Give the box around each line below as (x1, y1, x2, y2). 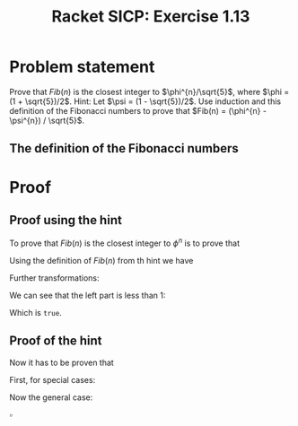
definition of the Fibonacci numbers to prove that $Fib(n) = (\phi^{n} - (9, 105, 267, 116)
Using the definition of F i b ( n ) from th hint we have (9, 255, 194, 265)
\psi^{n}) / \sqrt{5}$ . (9, 115, 85, 126)
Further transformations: (9, 272, 101, 283)
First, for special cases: (9, 374, 96, 385)
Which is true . (9, 307, 63, 317)
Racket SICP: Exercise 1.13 (51, 6, 250, 27)
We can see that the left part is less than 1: (9, 290, 166, 300)
